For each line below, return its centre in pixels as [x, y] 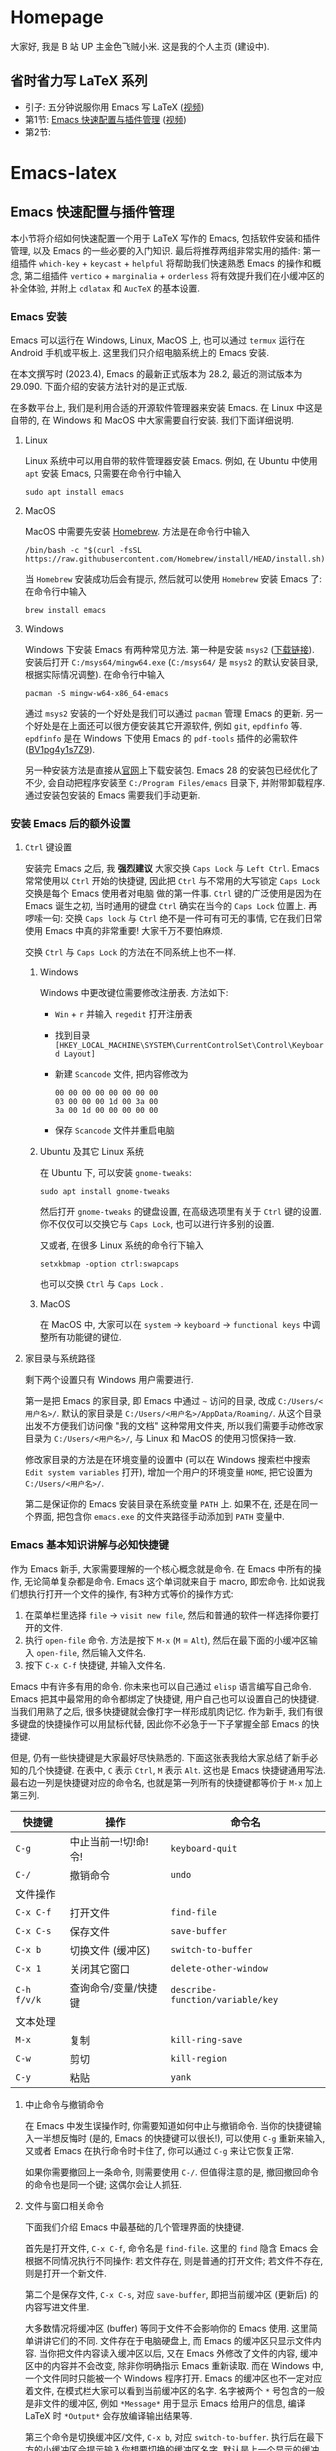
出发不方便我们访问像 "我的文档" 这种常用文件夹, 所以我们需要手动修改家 [174, 1426]
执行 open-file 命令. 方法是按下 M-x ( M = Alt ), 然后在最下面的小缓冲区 [167, 1640]
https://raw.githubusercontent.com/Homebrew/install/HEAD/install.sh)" [177, 559]
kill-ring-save [206, 2039]
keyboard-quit [204, 1848]
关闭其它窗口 [100, 1969]
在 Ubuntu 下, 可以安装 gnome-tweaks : [115, 1173]
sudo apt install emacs [74, 492]
